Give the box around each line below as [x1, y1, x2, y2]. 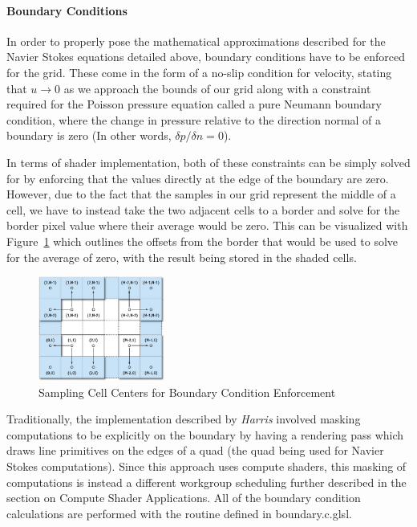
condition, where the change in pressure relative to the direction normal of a [6, 111, 382, 128]
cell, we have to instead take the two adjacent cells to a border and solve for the [6, 201, 400, 218]
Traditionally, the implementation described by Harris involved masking [6, 411, 361, 427]
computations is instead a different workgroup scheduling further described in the [6, 473, 407, 490]
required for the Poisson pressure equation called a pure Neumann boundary [6, 96, 382, 112]
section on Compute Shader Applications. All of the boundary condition [6, 489, 361, 506]
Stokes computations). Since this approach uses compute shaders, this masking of [6, 457, 407, 474]
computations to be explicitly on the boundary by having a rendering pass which [6, 426, 404, 443]
